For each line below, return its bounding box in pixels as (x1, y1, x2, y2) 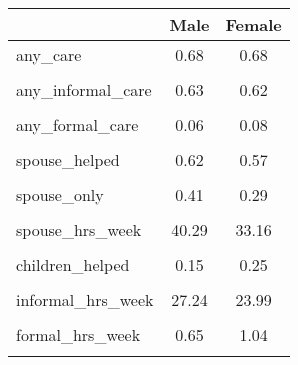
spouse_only (16, 183, 104, 206)
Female (225, 13, 282, 36)
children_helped (16, 253, 130, 276)
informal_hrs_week (16, 288, 154, 311)
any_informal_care (16, 78, 152, 101)
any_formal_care (16, 113, 139, 136)
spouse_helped (16, 148, 120, 171)
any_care (16, 43, 82, 66)
